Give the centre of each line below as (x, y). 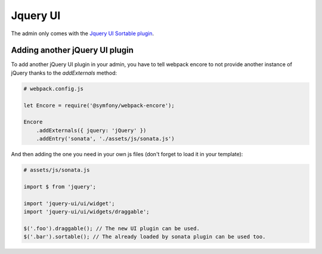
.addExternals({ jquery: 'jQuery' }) (91, 130)
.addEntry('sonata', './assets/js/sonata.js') (106, 139)
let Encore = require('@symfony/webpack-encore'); (99, 105)
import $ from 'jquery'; (60, 187)
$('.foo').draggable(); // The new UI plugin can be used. (112, 228)
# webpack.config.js (53, 89)
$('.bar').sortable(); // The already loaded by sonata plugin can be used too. (145, 237)
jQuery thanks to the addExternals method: (64, 73)
